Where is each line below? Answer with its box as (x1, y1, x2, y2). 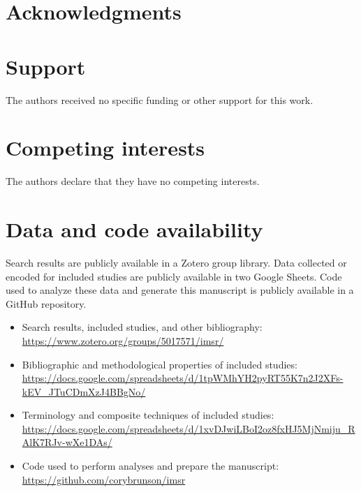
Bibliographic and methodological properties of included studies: (22, 357, 297, 371)
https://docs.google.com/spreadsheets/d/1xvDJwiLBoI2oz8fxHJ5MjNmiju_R (22, 421, 355, 435)
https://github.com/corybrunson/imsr (22, 472, 186, 486)
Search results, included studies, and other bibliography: (22, 320, 263, 334)
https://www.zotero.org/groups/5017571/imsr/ (22, 333, 224, 348)
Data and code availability (6, 215, 263, 243)
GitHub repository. (6, 296, 87, 311)
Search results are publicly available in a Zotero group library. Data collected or (6, 255, 347, 269)
